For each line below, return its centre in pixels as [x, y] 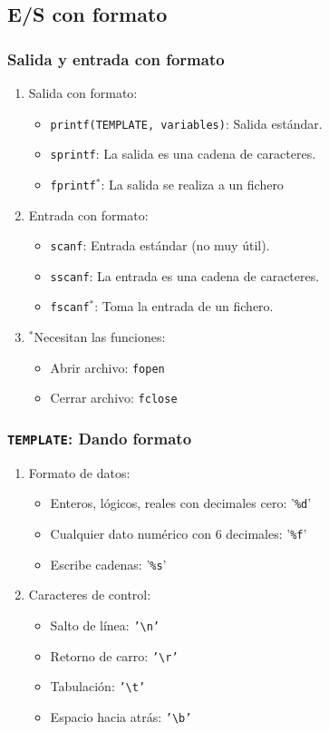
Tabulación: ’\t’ [98, 686]
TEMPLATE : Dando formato [100, 438]
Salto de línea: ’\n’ [105, 625]
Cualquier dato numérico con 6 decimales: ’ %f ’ [179, 534]
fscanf [70, 308]
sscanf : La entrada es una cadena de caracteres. [185, 275]
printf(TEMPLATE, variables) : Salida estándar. [186, 123]
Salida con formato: [83, 93]
